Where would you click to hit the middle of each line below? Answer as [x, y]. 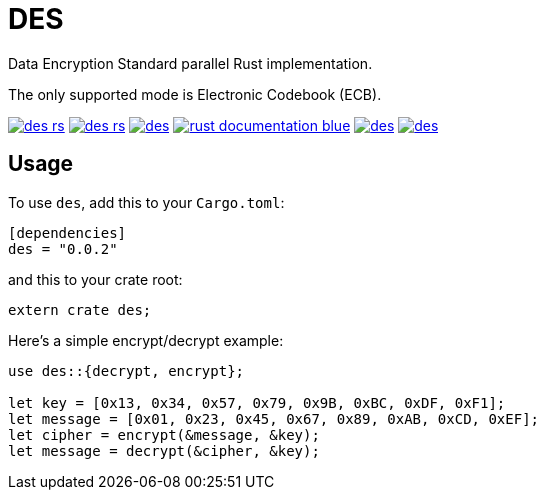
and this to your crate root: [95, 279]
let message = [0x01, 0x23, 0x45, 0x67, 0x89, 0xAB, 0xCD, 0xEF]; [274, 418]
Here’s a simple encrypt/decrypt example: [146, 340]
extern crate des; [80, 309]
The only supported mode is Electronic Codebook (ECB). [195, 94]
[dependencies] [67, 232]
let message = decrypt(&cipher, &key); [164, 450]
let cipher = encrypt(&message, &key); [164, 434]
